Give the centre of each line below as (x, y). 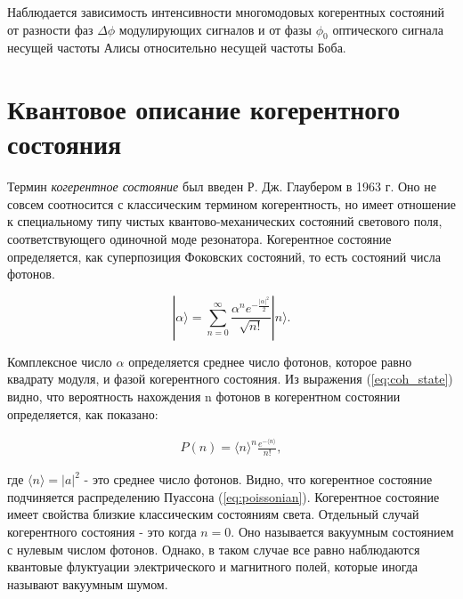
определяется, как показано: (83, 413)
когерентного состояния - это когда (102, 531)
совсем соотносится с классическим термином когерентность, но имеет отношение (231, 203)
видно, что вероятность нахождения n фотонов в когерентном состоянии (204, 397)
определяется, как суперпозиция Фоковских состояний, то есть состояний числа (224, 256)
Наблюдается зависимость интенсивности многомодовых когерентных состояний (226, 12)
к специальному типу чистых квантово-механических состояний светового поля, (225, 221)
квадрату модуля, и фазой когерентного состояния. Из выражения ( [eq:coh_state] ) (230, 379)
